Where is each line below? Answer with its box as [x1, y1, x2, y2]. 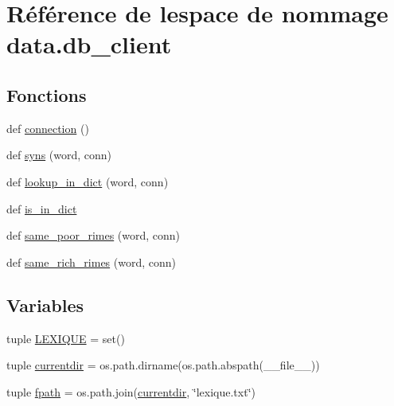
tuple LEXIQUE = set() [6, 330, 125, 346]
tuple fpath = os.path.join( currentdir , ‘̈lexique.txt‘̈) [6, 383, 256, 400]
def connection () [6, 119, 89, 136]
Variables [6, 292, 84, 317]
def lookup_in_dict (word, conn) [6, 173, 169, 189]
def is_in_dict [6, 200, 77, 217]
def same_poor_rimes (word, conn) [6, 227, 181, 244]
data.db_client [6, 28, 172, 61]
